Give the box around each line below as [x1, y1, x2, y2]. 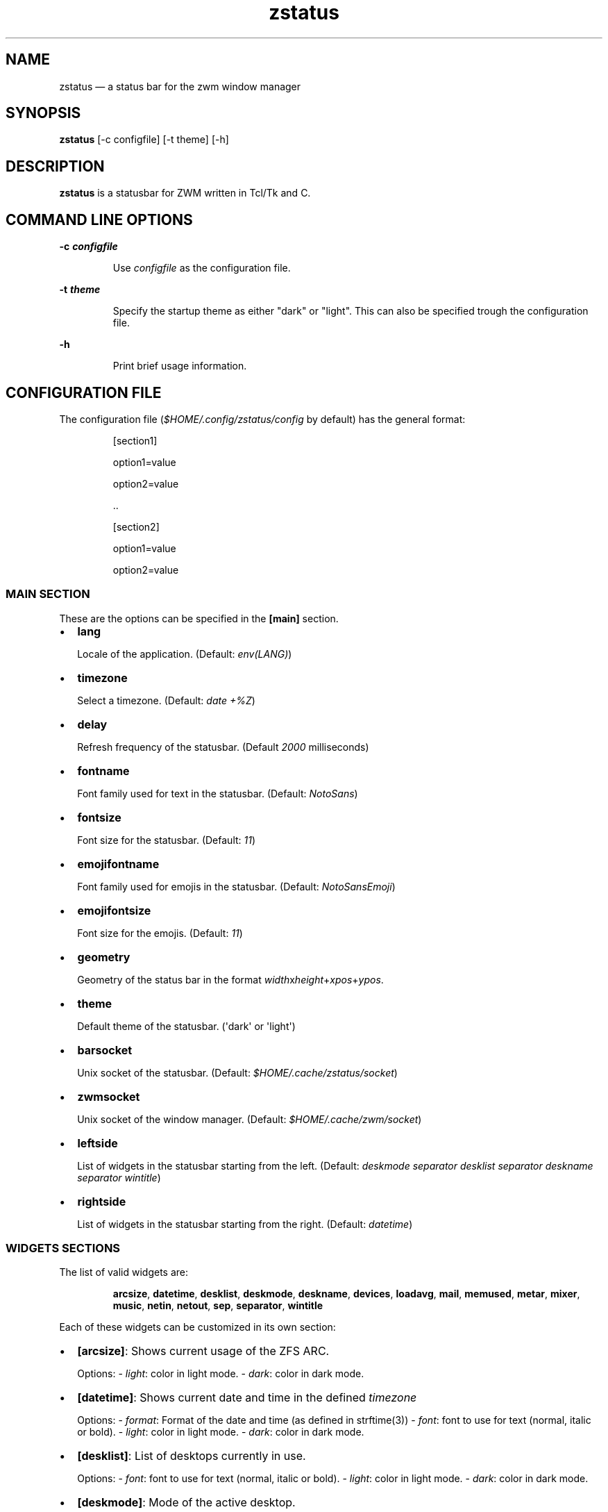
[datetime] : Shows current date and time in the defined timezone [77, 1390, 417, 1405]
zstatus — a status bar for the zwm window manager [59, 80, 301, 92]
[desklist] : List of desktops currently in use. [77, 1449, 306, 1463]
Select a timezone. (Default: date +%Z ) [77, 694, 255, 706]
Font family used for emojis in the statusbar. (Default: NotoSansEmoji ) [77, 880, 396, 892]
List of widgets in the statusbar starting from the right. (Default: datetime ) [77, 1218, 413, 1230]
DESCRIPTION [6, 157, 105, 175]
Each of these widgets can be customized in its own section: [59, 1321, 336, 1334]
